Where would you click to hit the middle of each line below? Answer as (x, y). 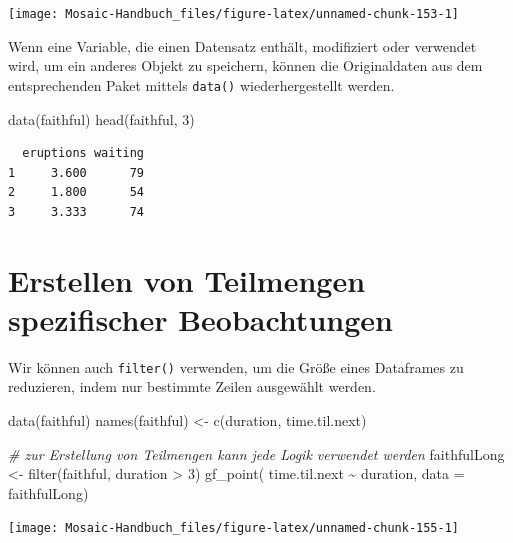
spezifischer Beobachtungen (200, 318)
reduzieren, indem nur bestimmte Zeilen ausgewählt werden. (192, 386)
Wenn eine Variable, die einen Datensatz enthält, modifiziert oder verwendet (242, 45)
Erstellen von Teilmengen (187, 279)
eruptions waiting (83, 153)
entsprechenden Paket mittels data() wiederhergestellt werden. (201, 84)
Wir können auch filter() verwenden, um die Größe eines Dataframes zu (236, 366)
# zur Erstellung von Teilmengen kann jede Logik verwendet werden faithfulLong (256, 453)
